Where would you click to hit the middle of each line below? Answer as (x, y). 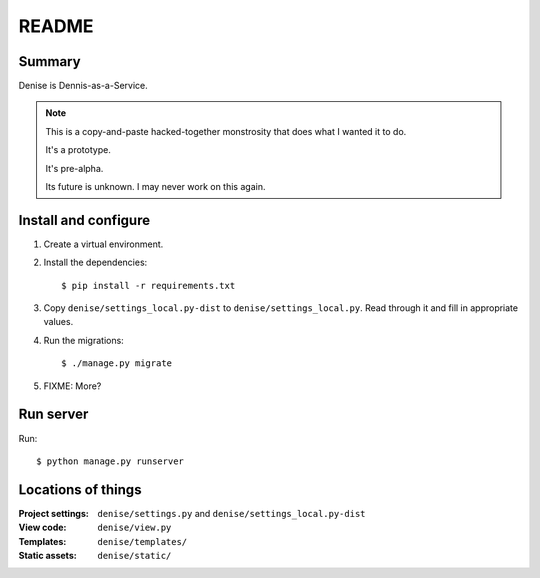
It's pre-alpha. (74, 168)
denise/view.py (134, 528)
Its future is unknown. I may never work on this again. (155, 187)
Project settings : (53, 513)
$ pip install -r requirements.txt (148, 285)
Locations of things (80, 489)
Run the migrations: (83, 340)
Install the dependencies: (95, 262)
